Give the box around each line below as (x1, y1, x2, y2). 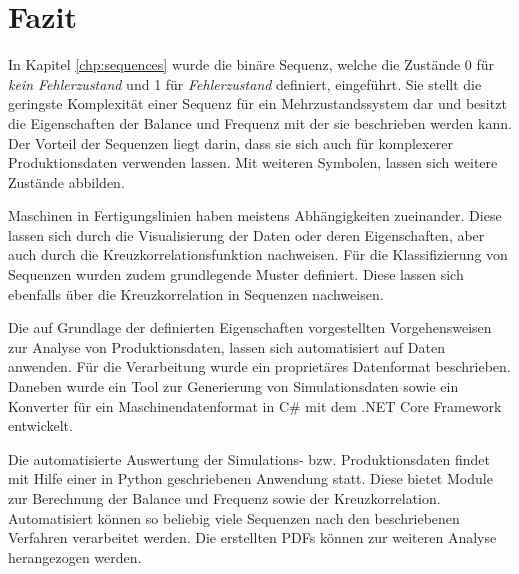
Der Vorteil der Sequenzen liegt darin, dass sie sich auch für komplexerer (8, 132, 453, 153)
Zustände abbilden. (8, 171, 125, 192)
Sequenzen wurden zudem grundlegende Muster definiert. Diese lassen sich (8, 264, 464, 285)
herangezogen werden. (8, 546, 142, 567)
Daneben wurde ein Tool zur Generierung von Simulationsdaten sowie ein (8, 376, 459, 397)
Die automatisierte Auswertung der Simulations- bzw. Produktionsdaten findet (8, 448, 490, 469)
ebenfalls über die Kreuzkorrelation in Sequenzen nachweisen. (8, 283, 384, 304)
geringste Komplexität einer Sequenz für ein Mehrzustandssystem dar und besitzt (8, 93, 507, 114)
